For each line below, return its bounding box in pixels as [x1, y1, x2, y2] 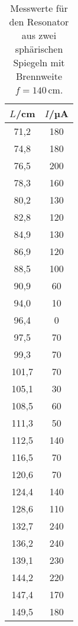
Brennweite [15, 69, 63, 83]
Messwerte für [10, 1, 68, 15]
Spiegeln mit [13, 56, 65, 69]
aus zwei [21, 28, 57, 42]
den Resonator [9, 15, 69, 28]
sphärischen [15, 42, 63, 56]
